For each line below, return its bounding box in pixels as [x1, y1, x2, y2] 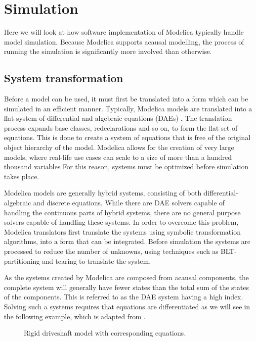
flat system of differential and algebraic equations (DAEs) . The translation [4, 113, 232, 123]
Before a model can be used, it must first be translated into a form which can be [4, 94, 248, 104]
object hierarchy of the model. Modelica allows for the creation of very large [4, 142, 234, 152]
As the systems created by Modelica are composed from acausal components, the [4, 272, 249, 283]
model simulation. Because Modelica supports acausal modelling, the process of [4, 36, 244, 47]
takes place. [4, 171, 39, 181]
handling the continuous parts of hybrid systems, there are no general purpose [4, 207, 241, 217]
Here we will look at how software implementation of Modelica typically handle [4, 27, 244, 37]
